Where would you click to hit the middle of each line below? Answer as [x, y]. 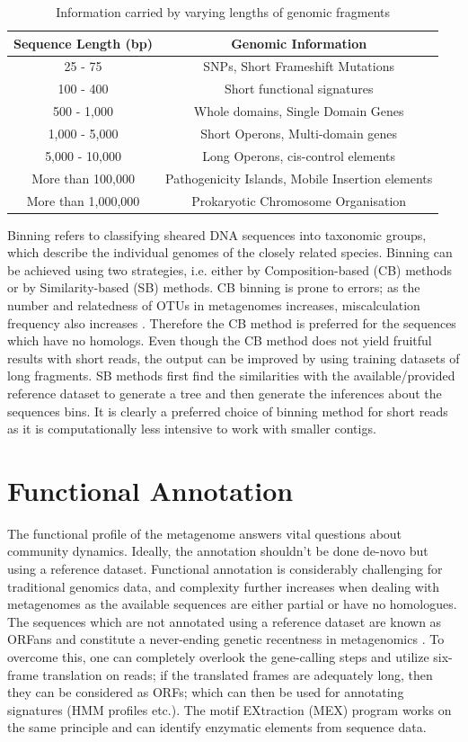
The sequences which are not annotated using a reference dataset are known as [225, 621]
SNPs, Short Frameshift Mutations [299, 66]
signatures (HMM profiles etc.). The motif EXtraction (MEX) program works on [230, 709]
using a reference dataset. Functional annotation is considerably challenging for [225, 569]
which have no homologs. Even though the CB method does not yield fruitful [220, 340]
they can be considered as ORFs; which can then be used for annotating [206, 692]
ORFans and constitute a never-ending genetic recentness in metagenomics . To [226, 639]
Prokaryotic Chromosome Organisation [299, 200]
